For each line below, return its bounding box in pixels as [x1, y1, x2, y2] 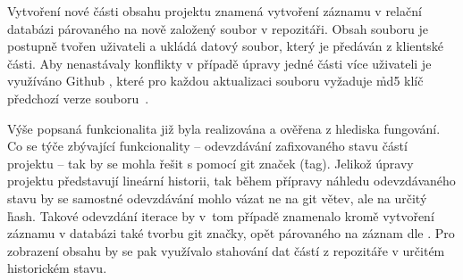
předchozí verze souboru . [7, 88, 149, 107]
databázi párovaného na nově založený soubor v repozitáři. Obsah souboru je [7, 19, 429, 37]
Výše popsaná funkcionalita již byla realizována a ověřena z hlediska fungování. [7, 119, 441, 137]
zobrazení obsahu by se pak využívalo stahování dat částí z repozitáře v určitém [7, 241, 445, 259]
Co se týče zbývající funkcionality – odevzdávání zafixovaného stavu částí [7, 136, 408, 155]
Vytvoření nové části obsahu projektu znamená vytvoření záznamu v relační [7, 2, 422, 20]
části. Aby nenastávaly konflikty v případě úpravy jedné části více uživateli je [7, 54, 432, 72]
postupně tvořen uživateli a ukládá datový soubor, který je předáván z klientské [7, 37, 444, 55]
